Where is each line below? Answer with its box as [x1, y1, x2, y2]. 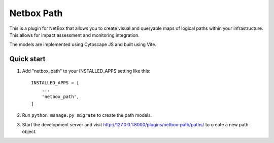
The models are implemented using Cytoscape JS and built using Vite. [9, 41, 157, 47]
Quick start [9, 55, 46, 63]
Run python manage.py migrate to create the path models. [22, 112, 152, 118]
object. [22, 128, 37, 134]
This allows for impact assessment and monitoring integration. [9, 32, 140, 38]
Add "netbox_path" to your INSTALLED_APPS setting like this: [22, 68, 151, 74]
